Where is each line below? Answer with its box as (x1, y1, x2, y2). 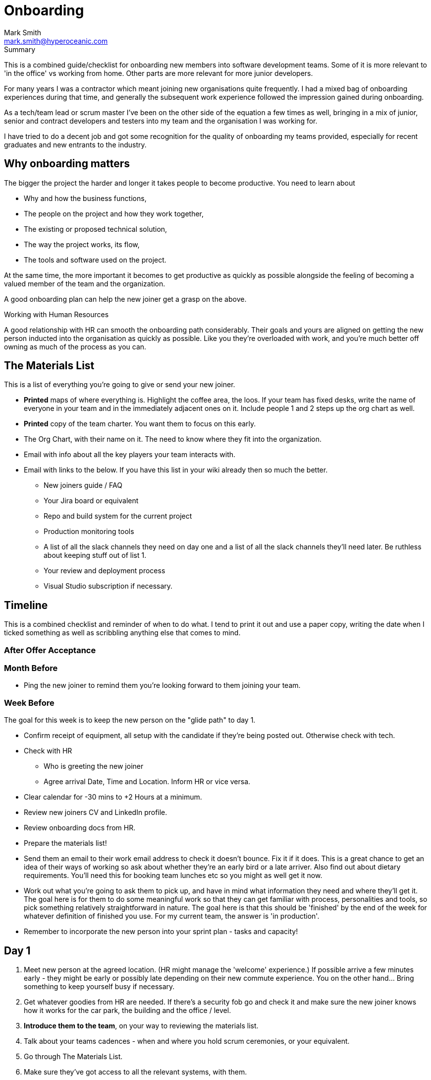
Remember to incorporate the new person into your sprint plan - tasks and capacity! (24, 927, 298, 936)
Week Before (4, 697, 54, 708)
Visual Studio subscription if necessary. (44, 582, 173, 591)
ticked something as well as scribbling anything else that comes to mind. (4, 628, 241, 637)
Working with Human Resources (4, 310, 109, 319)
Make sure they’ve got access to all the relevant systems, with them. (24, 1068, 247, 1076)
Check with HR (24, 746, 72, 755)
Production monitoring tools (44, 527, 134, 536)
